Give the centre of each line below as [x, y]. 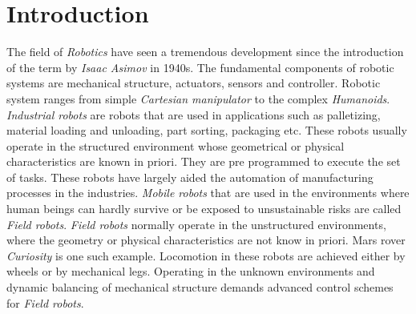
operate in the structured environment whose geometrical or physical [176, 145]
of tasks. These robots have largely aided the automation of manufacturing [190, 177]
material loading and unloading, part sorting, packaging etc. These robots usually [207, 130]
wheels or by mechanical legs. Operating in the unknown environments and [191, 271]
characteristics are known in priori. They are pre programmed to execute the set [204, 161]
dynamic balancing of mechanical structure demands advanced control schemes [200, 287]
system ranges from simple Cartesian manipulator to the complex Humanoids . [198, 98]
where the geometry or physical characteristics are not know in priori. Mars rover [206, 240]
